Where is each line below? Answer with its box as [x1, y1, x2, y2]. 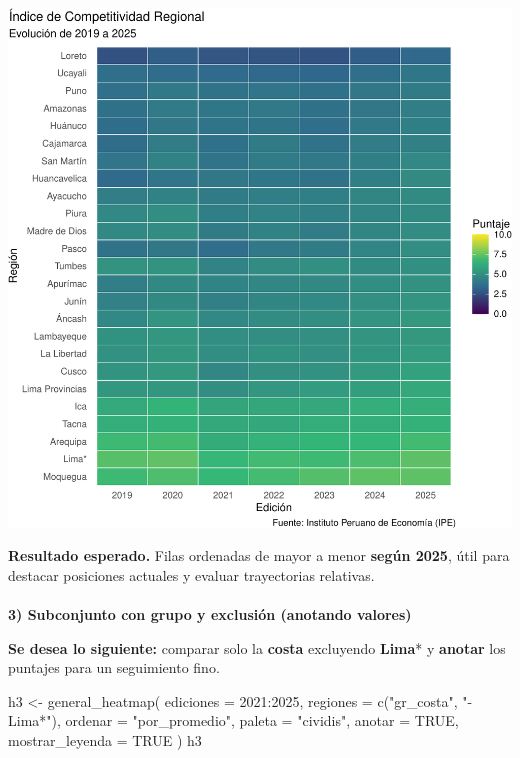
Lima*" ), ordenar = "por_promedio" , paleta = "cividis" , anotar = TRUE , [8, 710, 459, 731]
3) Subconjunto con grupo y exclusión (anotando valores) [8, 604, 412, 625]
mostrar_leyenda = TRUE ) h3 [8, 730, 202, 751]
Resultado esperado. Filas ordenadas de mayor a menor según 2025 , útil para [8, 545, 510, 566]
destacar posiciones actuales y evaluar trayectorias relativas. [8, 564, 375, 585]
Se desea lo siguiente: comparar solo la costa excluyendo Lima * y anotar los [8, 637, 506, 658]
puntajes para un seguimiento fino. [8, 657, 220, 678]
